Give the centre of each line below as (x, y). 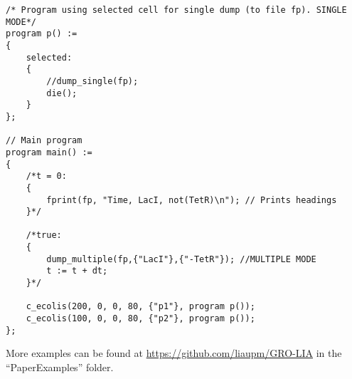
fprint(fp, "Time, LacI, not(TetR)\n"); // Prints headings (192, 200)
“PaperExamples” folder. (60, 367)
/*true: (44, 235)
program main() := (49, 152)
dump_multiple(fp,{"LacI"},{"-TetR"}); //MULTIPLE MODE (181, 259)
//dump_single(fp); (92, 81)
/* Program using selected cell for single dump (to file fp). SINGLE (176, 10)
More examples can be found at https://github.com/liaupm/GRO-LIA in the (174, 353)
